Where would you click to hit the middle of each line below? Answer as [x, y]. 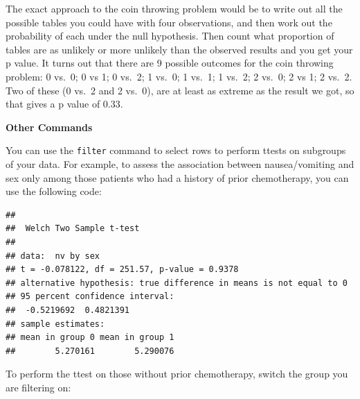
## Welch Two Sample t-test [73, 229]
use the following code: [54, 191]
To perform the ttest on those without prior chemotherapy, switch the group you [177, 374]
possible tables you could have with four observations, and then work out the [169, 22]
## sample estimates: [55, 324]
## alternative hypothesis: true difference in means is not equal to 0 [177, 283]
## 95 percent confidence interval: [90, 297]
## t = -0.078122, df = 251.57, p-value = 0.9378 [122, 270]
